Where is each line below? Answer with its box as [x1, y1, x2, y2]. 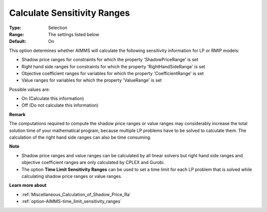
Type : [9, 25, 22, 31]
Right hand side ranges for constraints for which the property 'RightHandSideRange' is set [21, 63, 205, 69]
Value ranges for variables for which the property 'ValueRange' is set [21, 77, 162, 84]
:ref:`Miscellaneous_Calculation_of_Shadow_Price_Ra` [21, 191, 131, 197]
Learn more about [9, 182, 47, 188]
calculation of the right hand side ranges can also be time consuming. [9, 134, 152, 140]
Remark [9, 111, 26, 117]
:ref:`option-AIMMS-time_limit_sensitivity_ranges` [21, 198, 122, 205]
